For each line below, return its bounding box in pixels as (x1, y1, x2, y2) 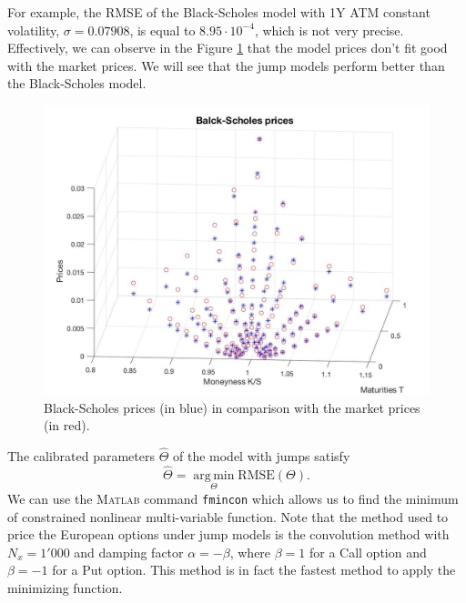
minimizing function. (7, 578, 123, 598)
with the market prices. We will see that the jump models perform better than (7, 55, 445, 75)
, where (229, 542, 271, 561)
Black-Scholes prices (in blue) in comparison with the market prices (44, 397, 420, 417)
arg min (193, 468, 235, 482)
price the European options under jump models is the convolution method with (7, 525, 450, 544)
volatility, (7, 20, 60, 39)
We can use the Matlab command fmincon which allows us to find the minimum (7, 489, 459, 508)
